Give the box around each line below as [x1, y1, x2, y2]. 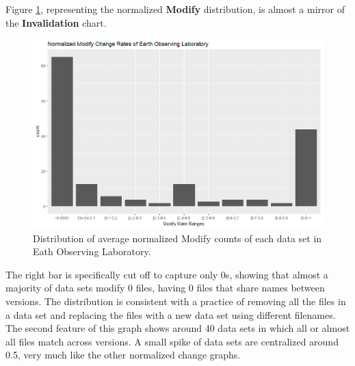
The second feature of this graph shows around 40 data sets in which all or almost [5, 321, 350, 335]
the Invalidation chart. [5, 15, 107, 29]
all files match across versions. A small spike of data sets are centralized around [5, 334, 339, 348]
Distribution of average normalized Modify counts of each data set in [33, 231, 322, 245]
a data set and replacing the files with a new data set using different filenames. [5, 307, 336, 322]
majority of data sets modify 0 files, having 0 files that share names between [5, 280, 325, 295]
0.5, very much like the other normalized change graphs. [5, 348, 241, 362]
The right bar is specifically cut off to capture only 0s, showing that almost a [5, 267, 328, 281]
